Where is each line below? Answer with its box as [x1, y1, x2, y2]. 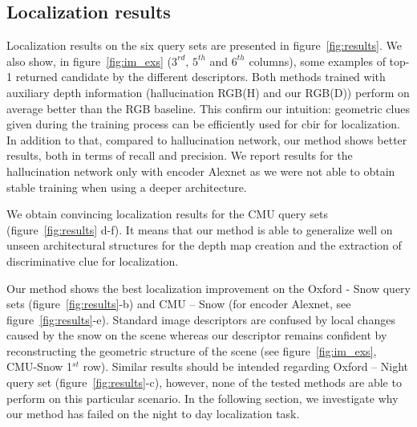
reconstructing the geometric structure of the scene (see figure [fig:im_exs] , [6, 342, 377, 359]
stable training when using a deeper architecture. [6, 178, 247, 195]
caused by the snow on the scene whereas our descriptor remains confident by [6, 327, 387, 344]
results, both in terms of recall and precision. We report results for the [6, 147, 353, 164]
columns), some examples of [249, 52, 386, 69]
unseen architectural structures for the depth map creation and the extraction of [6, 237, 402, 254]
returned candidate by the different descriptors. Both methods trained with [15, 68, 386, 85]
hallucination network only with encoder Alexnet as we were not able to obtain [6, 162, 395, 179]
